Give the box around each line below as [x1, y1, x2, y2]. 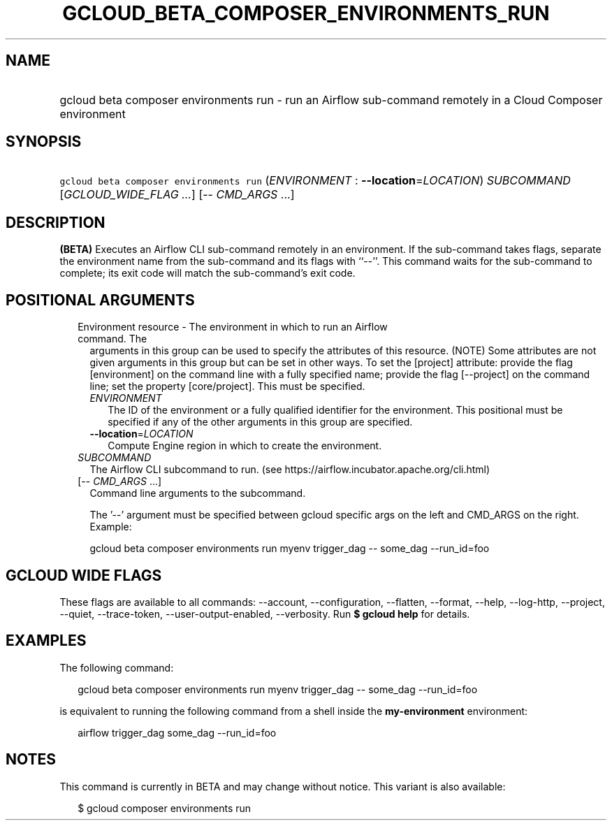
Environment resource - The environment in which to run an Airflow [78, 321, 388, 333]
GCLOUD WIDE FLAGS [6, 566, 162, 584]
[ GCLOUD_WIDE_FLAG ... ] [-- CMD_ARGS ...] [59, 187, 295, 202]
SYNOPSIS [6, 133, 82, 151]
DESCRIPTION [6, 213, 105, 231]
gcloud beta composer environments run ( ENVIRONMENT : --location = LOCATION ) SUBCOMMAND [59, 173, 571, 188]
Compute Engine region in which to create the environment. [108, 440, 382, 452]
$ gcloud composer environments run [78, 802, 252, 814]
